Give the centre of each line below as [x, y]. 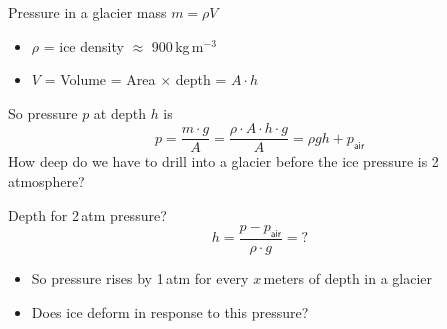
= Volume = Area [100, 79]
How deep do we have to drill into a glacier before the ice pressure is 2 [223, 161]
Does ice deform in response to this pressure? [170, 311]
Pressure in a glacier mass [87, 12]
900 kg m [177, 45]
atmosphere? [46, 181]
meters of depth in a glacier [348, 278]
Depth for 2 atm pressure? [87, 214]
